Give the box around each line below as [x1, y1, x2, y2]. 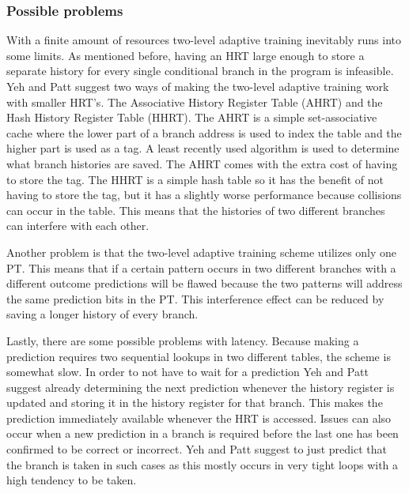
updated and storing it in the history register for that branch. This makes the [6, 394, 383, 411]
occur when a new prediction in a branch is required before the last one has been [6, 425, 399, 442]
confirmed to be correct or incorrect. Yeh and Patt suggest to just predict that [6, 441, 387, 457]
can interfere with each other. [6, 217, 150, 234]
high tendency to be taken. [6, 472, 137, 488]
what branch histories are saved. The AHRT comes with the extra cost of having [6, 155, 398, 171]
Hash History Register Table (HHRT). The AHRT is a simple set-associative [6, 109, 377, 126]
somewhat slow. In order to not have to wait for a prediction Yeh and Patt [6, 363, 369, 380]
